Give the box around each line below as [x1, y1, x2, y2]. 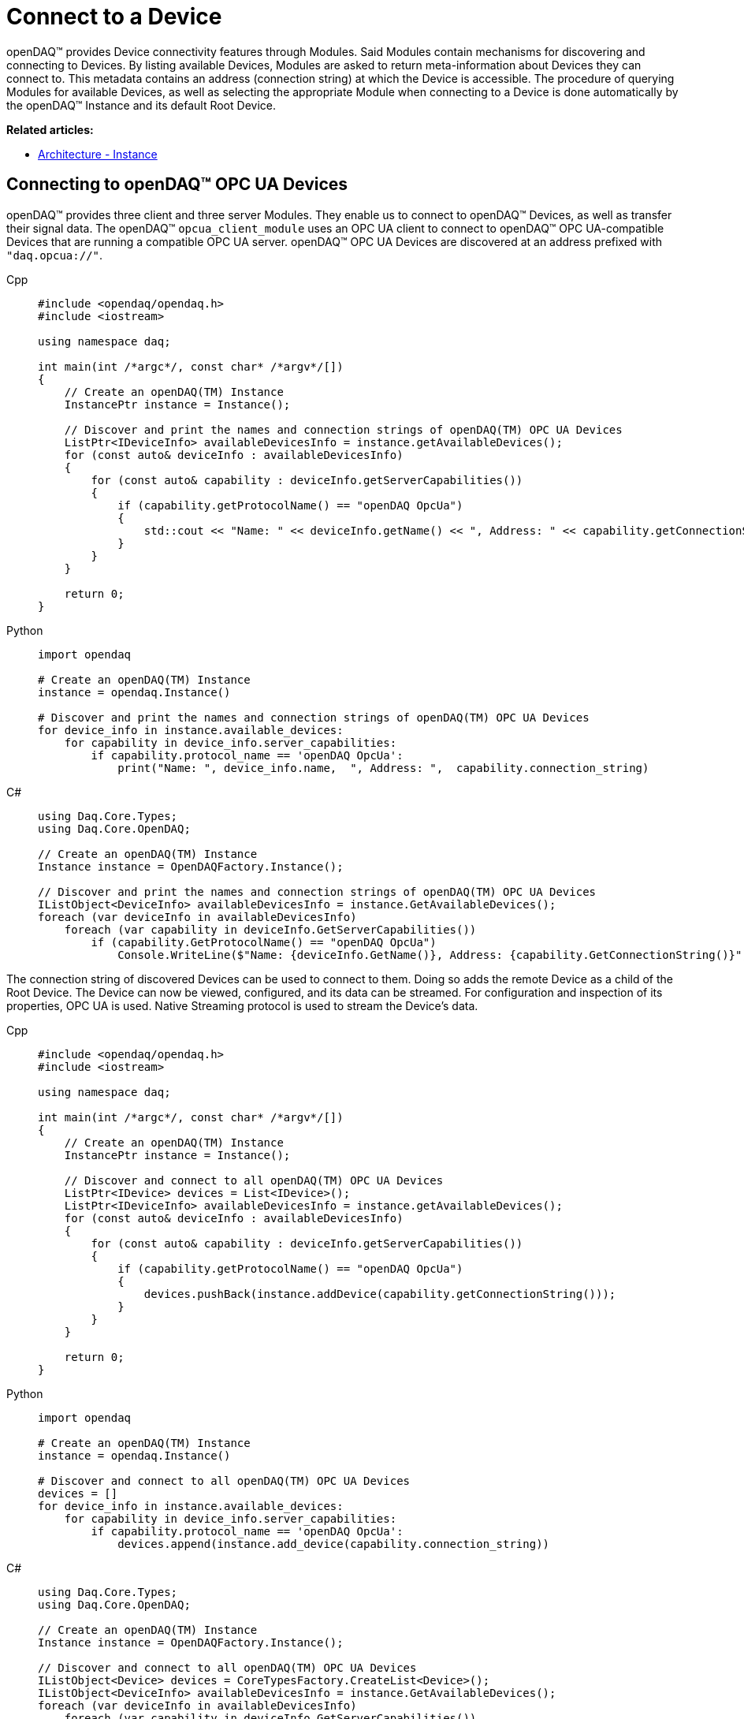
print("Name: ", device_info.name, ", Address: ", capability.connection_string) [117, 761, 649, 774]
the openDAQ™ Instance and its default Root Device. [6, 98, 276, 112]
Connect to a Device [6, 3, 222, 30]
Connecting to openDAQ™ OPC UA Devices [6, 174, 348, 195]
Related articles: [6, 122, 94, 136]
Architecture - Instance [38, 147, 158, 161]
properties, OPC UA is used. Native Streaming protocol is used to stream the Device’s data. [6, 998, 478, 1012]
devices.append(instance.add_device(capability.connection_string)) [117, 1537, 550, 1550]
